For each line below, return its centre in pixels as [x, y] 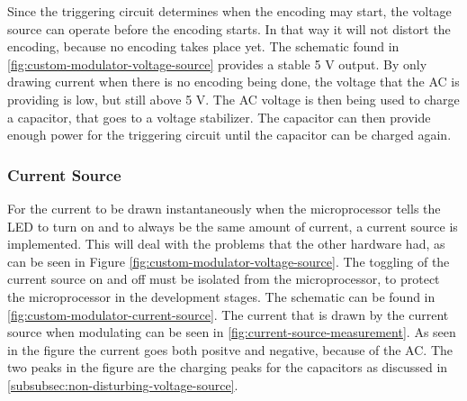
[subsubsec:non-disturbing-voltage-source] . [123, 384]
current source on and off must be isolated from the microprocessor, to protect [224, 279]
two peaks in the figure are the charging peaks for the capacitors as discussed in [228, 367]
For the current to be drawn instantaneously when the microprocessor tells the [224, 208]
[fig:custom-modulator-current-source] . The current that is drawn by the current [228, 314]
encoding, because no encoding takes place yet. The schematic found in [203, 46]
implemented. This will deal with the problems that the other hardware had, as [226, 244]
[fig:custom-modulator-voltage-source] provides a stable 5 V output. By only [217, 64]
